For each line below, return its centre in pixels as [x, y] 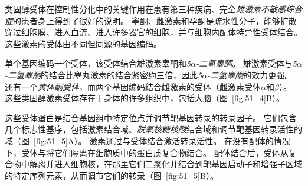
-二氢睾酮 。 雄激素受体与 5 [246, 63]
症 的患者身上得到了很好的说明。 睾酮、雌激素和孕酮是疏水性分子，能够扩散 [151, 20]
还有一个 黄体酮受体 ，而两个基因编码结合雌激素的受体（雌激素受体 [133, 86]
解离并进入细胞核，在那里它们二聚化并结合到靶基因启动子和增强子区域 [166, 164]
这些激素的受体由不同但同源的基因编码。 [83, 43]
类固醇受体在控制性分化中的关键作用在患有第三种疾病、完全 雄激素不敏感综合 [153, 9]
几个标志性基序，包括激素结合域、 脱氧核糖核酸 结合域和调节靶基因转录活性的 [153, 129]
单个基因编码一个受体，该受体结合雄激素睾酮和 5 [98, 63]
